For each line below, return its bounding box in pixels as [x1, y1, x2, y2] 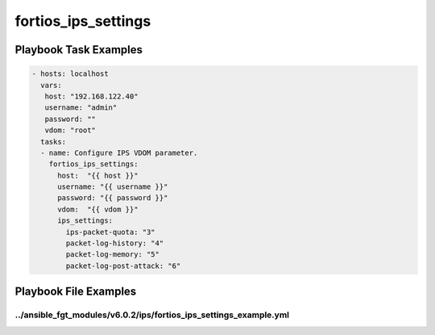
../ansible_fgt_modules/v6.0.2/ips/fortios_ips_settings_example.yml [14, 309, 290, 320]
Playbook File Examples [14, 285, 137, 299]
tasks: [40, 137, 67, 146]
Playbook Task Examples [14, 43, 143, 57]
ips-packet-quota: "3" [65, 227, 156, 237]
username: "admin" [44, 103, 118, 112]
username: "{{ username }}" [57, 182, 168, 191]
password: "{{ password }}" [57, 194, 168, 203]
